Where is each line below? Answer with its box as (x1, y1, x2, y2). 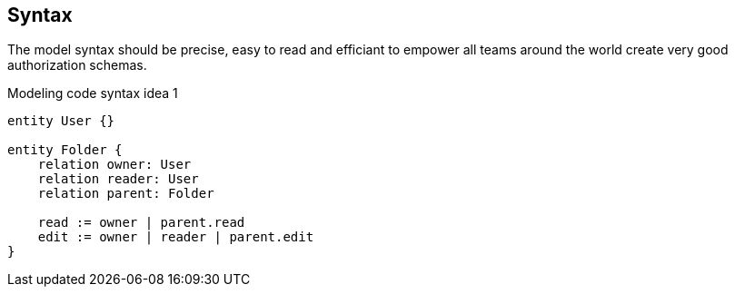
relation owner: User (37, 157, 192, 172)
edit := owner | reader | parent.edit (37, 230, 314, 245)
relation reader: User (37, 171, 199, 187)
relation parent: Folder (37, 186, 214, 201)
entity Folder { (7, 142, 123, 158)
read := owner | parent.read (37, 215, 245, 230)
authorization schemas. (7, 57, 147, 73)
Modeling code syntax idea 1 (7, 85, 178, 102)
